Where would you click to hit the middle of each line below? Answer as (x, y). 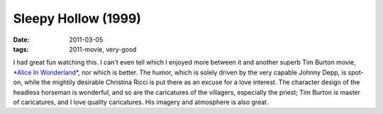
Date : (21, 40)
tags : (21, 49)
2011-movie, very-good (103, 49)
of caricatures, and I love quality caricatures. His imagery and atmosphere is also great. (141, 102)
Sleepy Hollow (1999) (77, 18)
